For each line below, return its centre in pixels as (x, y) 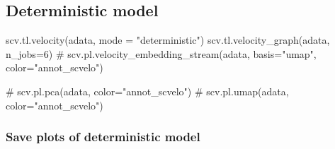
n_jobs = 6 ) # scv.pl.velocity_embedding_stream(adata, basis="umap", (161, 53)
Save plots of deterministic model (103, 137)
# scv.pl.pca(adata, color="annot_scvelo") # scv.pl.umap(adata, (147, 91)
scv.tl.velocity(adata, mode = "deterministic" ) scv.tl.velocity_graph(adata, (168, 40)
